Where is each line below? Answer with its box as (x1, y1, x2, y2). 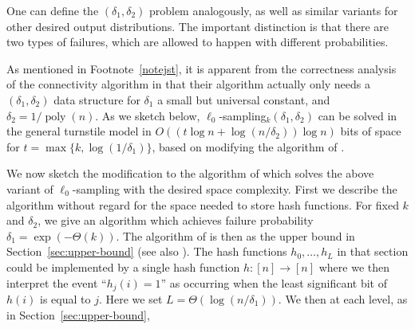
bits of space (340, 123, 401, 139)
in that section (337, 243, 409, 260)
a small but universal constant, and (157, 91, 330, 108)
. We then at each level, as (278, 290, 408, 307)
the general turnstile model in (6, 123, 152, 139)
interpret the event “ (6, 274, 107, 291)
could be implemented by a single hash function (6, 258, 240, 275)
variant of (6, 180, 53, 197)
